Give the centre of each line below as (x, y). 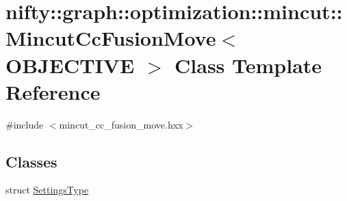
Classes (31, 161)
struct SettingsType (47, 190)
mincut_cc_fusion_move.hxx (121, 124)
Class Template (248, 65)
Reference (53, 91)
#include (25, 124)
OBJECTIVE (70, 65)
